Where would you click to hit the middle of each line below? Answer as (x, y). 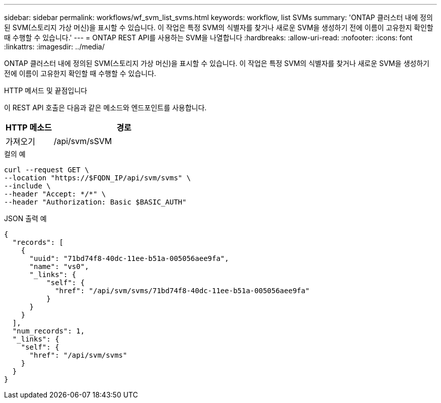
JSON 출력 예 (25, 218)
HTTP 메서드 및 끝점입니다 (46, 90)
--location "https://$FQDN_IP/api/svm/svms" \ (97, 178)
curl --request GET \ (47, 170)
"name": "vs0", (59, 266)
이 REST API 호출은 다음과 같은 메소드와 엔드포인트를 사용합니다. (105, 108)
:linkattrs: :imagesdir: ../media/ (54, 47)
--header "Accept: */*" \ (55, 194)
